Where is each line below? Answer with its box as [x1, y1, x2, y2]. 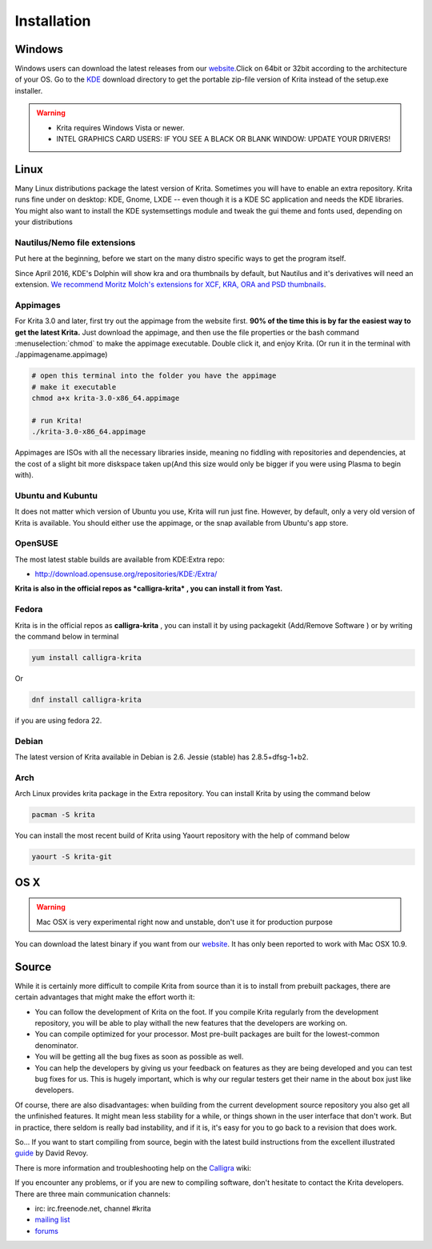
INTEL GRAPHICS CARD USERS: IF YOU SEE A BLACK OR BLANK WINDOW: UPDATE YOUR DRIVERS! [56, 134, 391, 144]
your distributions [14, 217, 74, 227]
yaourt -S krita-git [31, 852, 112, 862]
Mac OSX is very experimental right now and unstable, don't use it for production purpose [36, 917, 334, 927]
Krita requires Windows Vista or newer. [56, 122, 186, 132]
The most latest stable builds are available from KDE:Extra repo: [14, 554, 226, 564]
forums [34, 1226, 59, 1235]
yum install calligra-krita [31, 653, 142, 662]
